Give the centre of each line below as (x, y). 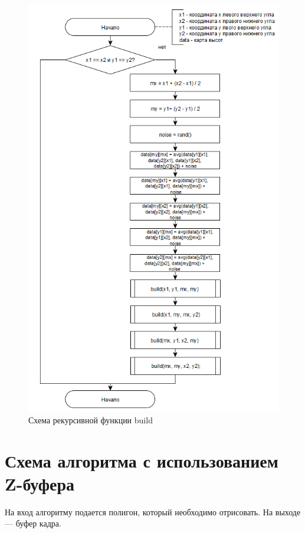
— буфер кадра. (33, 523)
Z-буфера (40, 483)
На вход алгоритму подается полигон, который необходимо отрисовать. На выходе (153, 511)
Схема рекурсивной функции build (91, 420)
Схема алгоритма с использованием (142, 460)
